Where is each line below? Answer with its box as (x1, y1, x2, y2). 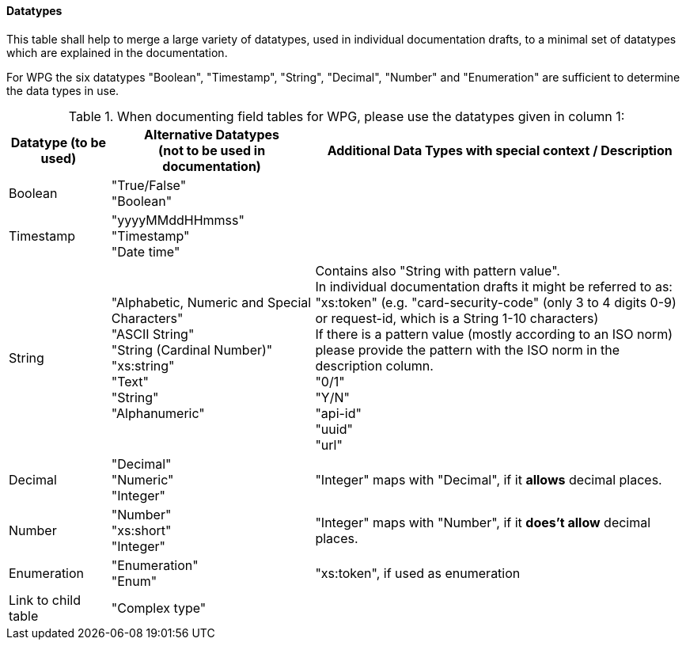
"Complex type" (111, 599, 207, 616)
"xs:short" (111, 522, 172, 538)
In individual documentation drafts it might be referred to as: (315, 278, 673, 294)
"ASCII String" (111, 325, 195, 342)
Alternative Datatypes (144, 126, 280, 142)
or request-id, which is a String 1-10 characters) (315, 310, 599, 326)
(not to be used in (158, 142, 266, 158)
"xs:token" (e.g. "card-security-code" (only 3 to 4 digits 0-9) (315, 294, 677, 310)
